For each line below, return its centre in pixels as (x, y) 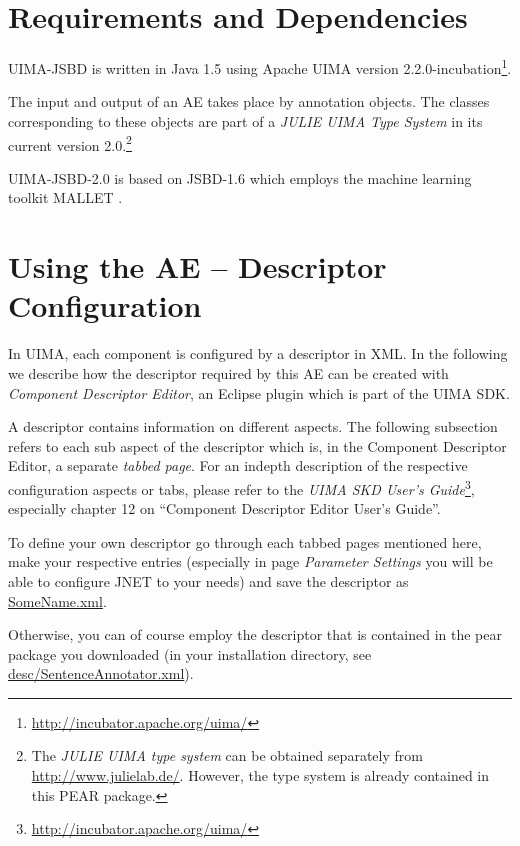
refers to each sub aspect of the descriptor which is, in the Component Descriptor (257, 445)
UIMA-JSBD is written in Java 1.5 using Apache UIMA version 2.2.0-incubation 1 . (260, 66)
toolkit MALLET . (65, 197)
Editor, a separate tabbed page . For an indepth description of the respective (238, 465)
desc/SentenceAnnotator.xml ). (101, 673)
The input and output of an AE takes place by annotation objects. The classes (249, 101)
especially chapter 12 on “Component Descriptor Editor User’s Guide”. (224, 508)
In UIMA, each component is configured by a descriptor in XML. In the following (258, 353)
